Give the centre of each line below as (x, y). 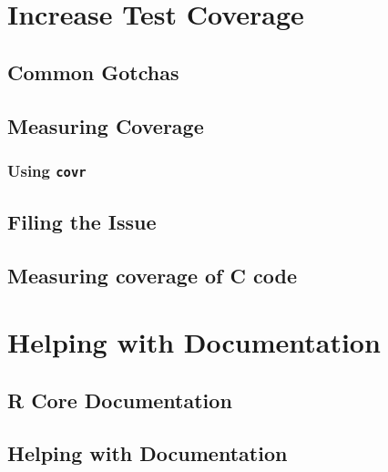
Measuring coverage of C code (152, 275)
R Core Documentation (120, 400)
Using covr (47, 170)
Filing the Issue (82, 221)
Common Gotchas (93, 72)
